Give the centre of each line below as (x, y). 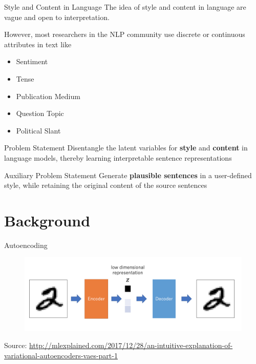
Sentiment (32, 61)
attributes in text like (38, 44)
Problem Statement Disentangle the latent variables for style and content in (126, 148)
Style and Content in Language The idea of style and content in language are (125, 7)
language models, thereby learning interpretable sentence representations (118, 157)
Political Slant (38, 130)
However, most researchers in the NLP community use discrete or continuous (125, 34)
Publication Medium (48, 96)
